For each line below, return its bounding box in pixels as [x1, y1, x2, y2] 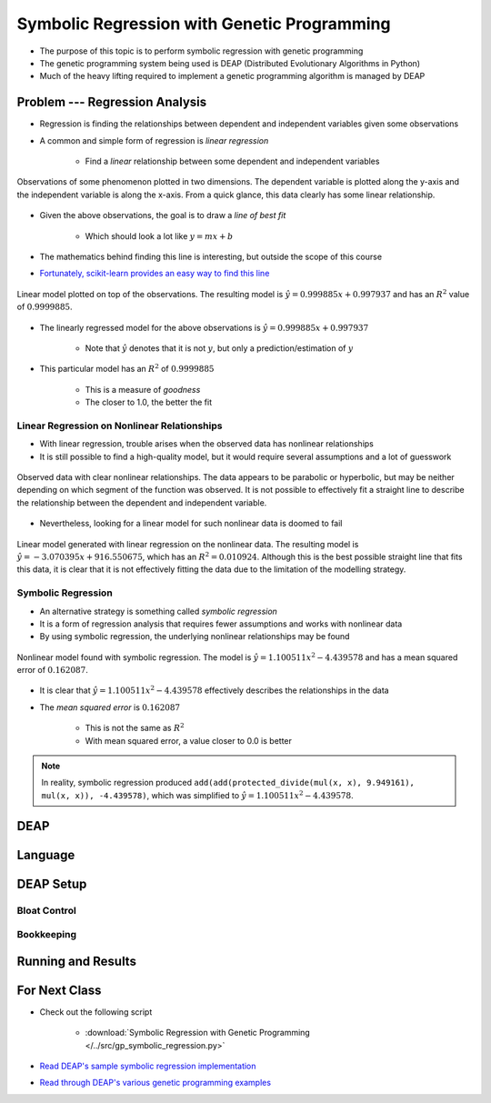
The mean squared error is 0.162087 [39, 701, 181, 713]
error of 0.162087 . [16, 665, 88, 676]
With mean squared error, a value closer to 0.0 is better [85, 735, 293, 746]
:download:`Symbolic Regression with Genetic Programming [85, 1028, 311, 1038]
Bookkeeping [16, 928, 77, 941]
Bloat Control [16, 904, 76, 917]
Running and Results [16, 953, 136, 968]
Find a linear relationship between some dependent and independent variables [85, 155, 380, 167]
